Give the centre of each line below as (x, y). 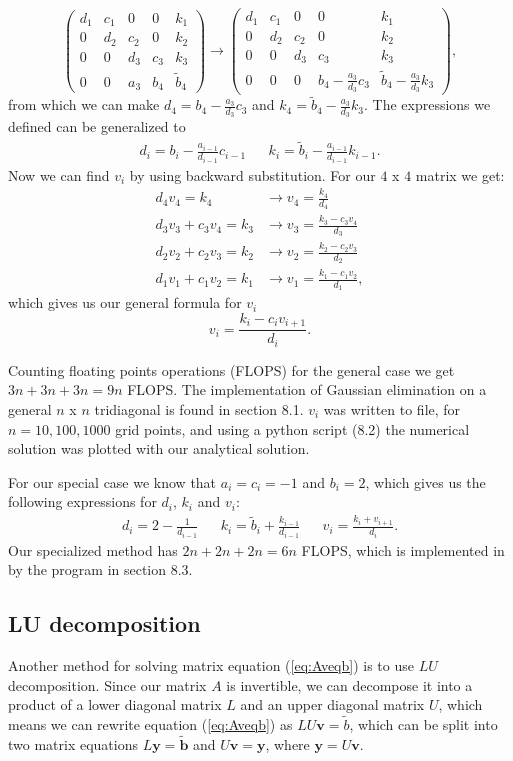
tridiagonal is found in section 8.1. (199, 409)
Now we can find (59, 174)
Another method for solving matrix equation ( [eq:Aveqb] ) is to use (211, 665)
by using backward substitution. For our (252, 174)
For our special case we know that (112, 481)
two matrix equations (73, 743)
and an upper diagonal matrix (332, 704)
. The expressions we (427, 104)
